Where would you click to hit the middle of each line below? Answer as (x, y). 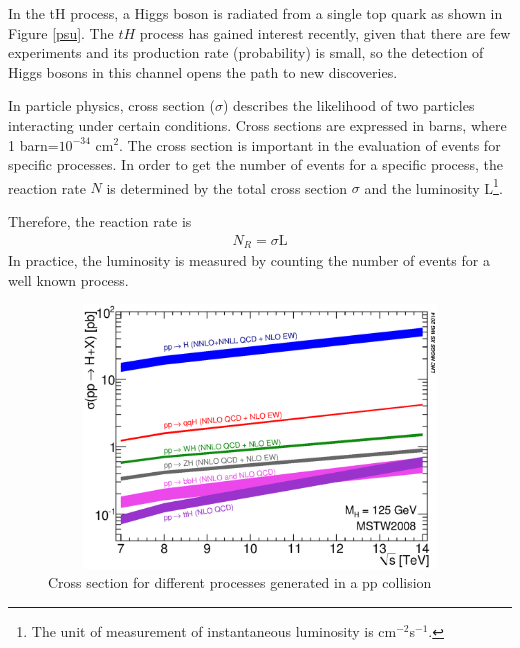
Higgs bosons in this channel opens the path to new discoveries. (203, 71)
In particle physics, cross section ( (111, 105)
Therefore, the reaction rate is (100, 221)
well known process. (68, 279)
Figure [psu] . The (61, 32)
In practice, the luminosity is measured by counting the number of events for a (249, 260)
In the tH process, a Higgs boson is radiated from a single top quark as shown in (255, 13)
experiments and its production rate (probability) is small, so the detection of (246, 52)
